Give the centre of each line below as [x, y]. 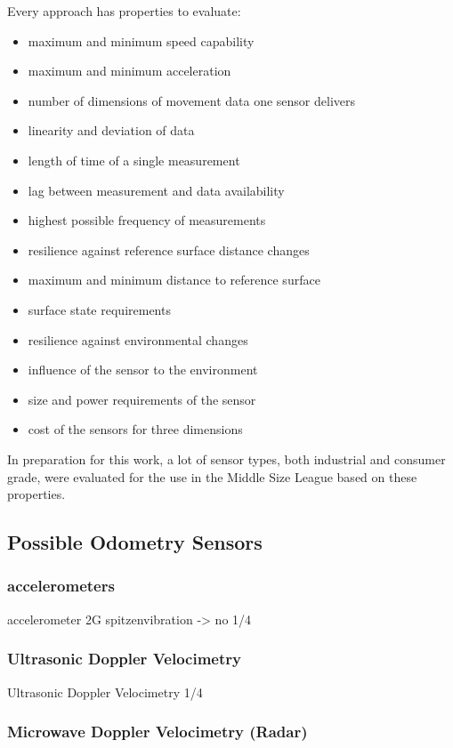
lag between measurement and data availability [156, 190]
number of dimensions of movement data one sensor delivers [191, 100]
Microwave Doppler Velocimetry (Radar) [158, 732]
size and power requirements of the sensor [142, 399]
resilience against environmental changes [138, 339]
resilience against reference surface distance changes [169, 249]
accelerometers [61, 586]
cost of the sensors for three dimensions [135, 429]
